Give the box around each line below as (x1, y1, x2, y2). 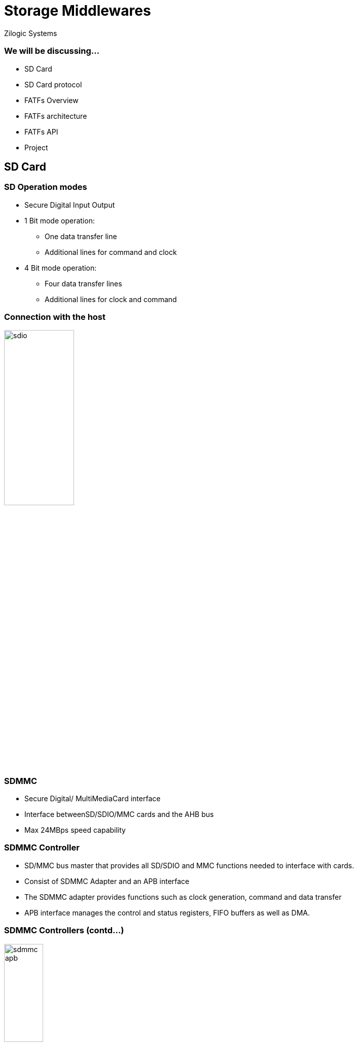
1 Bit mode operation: (24, 216, 95, 225)
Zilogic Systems (4, 28, 57, 38)
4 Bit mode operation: (24, 263, 97, 272)
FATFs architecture (24, 111, 87, 120)
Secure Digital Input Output (24, 200, 115, 209)
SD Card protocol (24, 80, 82, 89)
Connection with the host (4, 312, 106, 322)
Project (24, 143, 48, 152)
